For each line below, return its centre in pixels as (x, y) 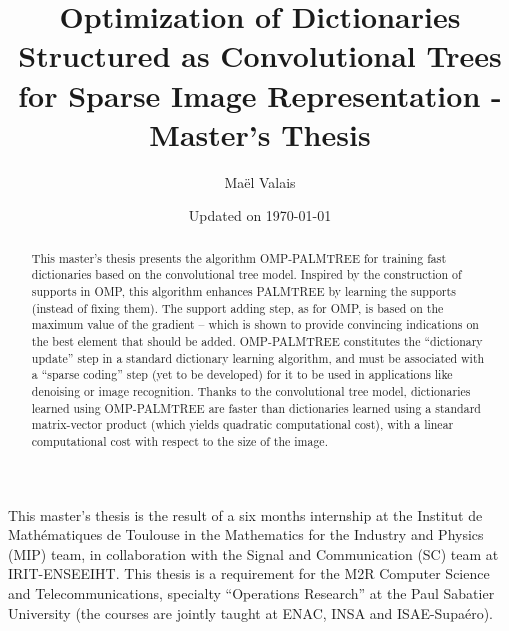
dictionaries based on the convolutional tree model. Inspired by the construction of (246, 274)
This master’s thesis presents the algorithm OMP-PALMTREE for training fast (239, 257)
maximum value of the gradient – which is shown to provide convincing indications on (255, 324)
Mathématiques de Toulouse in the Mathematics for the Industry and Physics (246, 534)
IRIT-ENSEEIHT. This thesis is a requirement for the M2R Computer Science (249, 573)
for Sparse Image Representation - (260, 94)
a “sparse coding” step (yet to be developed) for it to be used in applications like (242, 374)
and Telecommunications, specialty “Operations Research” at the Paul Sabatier (251, 592)
